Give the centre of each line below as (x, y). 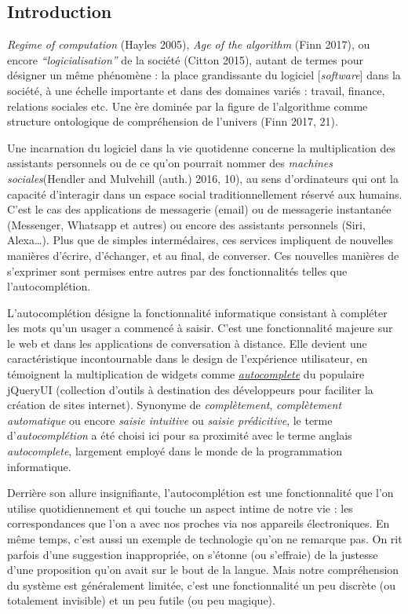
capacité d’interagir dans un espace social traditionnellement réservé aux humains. (205, 194)
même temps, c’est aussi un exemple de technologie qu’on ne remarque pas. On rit (205, 539)
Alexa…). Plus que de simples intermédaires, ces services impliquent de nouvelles (200, 240)
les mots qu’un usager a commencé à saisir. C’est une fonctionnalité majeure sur (200, 328)
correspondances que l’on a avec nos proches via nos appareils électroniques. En (199, 523)
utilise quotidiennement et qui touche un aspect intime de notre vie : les (180, 508)
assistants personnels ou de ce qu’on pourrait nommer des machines (170, 163)
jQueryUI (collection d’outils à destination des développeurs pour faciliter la (190, 389)
